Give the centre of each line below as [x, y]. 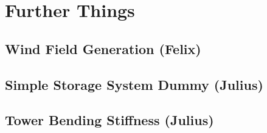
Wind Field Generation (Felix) [103, 48]
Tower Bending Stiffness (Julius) [109, 120]
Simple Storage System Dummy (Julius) [134, 84]
